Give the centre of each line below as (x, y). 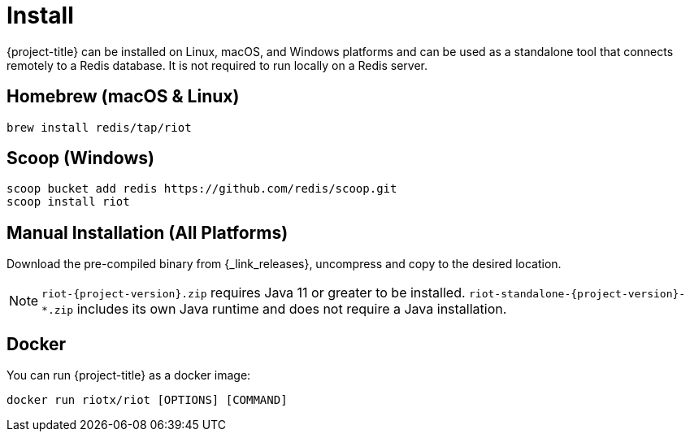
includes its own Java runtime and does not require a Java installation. (292, 309)
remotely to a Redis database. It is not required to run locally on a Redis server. (217, 65)
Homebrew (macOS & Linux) (123, 97)
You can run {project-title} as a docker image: (129, 375)
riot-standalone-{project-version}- (577, 294)
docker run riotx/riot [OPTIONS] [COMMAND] (147, 400)
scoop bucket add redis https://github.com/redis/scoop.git (202, 189)
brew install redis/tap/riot (99, 127)
